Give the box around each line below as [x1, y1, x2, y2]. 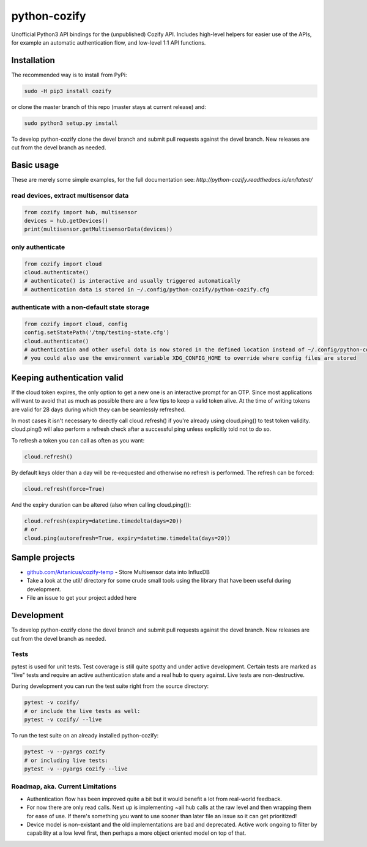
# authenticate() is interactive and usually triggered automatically [24, 277, 241, 285]
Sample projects [11, 552, 75, 562]
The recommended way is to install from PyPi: [11, 71, 127, 78]
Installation [11, 55, 55, 65]
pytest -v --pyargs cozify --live [24, 765, 128, 772]
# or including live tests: [24, 756, 108, 764]
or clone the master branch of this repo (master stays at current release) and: [11, 103, 206, 110]
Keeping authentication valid [11, 372, 124, 382]
